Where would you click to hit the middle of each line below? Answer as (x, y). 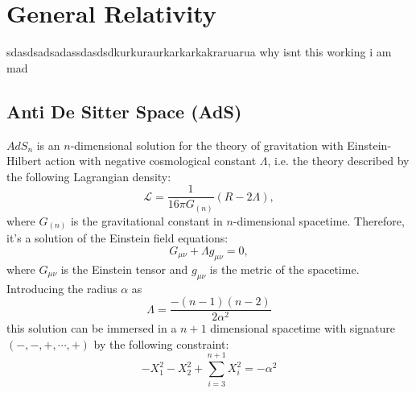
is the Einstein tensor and (124, 269)
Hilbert (24, 161)
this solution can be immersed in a (92, 328)
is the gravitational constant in (146, 220)
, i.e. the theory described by (338, 161)
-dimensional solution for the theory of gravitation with (207, 145)
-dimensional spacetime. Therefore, (319, 220)
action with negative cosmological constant (151, 161)
